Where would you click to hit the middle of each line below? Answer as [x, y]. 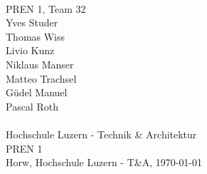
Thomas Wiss [36, 36]
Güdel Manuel [37, 92]
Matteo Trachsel [41, 78]
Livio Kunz [30, 50]
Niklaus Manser [40, 64]
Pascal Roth [32, 106]
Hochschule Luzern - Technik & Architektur [101, 134]
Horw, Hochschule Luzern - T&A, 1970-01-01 [104, 162]
